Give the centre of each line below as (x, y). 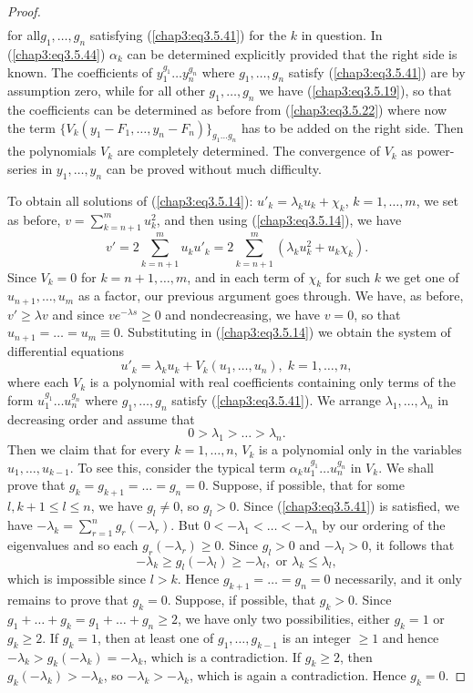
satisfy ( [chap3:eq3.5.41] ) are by (377, 71)
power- (436, 151)
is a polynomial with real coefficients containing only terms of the (272, 382)
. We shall (406, 467)
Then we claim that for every (89, 449)
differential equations (66, 350)
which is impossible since (77, 579)
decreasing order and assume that (101, 418)
